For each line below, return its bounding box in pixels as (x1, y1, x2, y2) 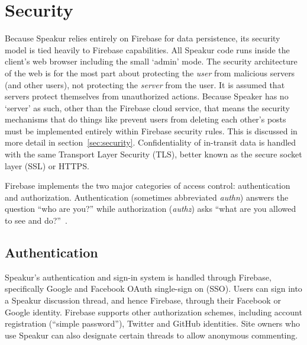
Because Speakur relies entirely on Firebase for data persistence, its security (5, 32, 280, 44)
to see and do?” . (5, 214, 67, 227)
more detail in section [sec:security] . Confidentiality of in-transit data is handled (5, 136, 296, 149)
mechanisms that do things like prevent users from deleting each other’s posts (5, 113, 286, 125)
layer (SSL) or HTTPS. (5, 159, 89, 172)
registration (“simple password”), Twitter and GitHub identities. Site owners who (5, 317, 300, 330)
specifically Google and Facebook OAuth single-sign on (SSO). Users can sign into (5, 282, 302, 295)
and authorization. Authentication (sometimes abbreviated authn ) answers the (5, 191, 289, 203)
